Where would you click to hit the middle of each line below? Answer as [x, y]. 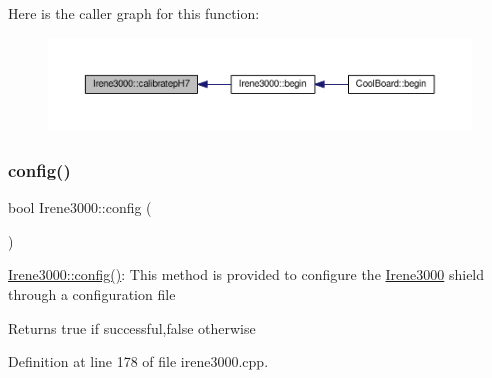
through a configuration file [92, 294]
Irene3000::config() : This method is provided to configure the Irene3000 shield [246, 274]
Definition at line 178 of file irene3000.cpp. [138, 361]
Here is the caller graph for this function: [134, 13]
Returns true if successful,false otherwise [132, 327]
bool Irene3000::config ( [80, 207]
